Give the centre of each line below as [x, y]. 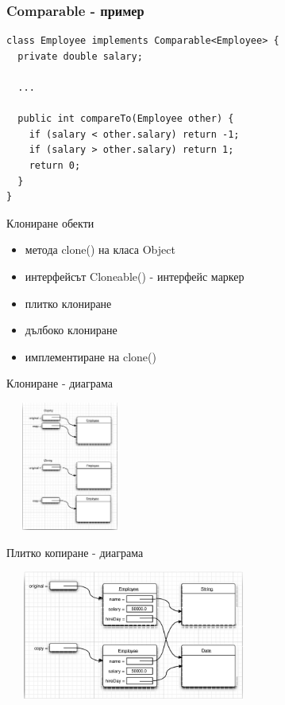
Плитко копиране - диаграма [75, 552]
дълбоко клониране [71, 330]
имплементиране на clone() [91, 356]
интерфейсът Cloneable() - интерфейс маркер [135, 276]
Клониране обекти [50, 222]
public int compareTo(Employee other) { [126, 119]
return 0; [55, 165]
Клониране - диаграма [60, 383]
